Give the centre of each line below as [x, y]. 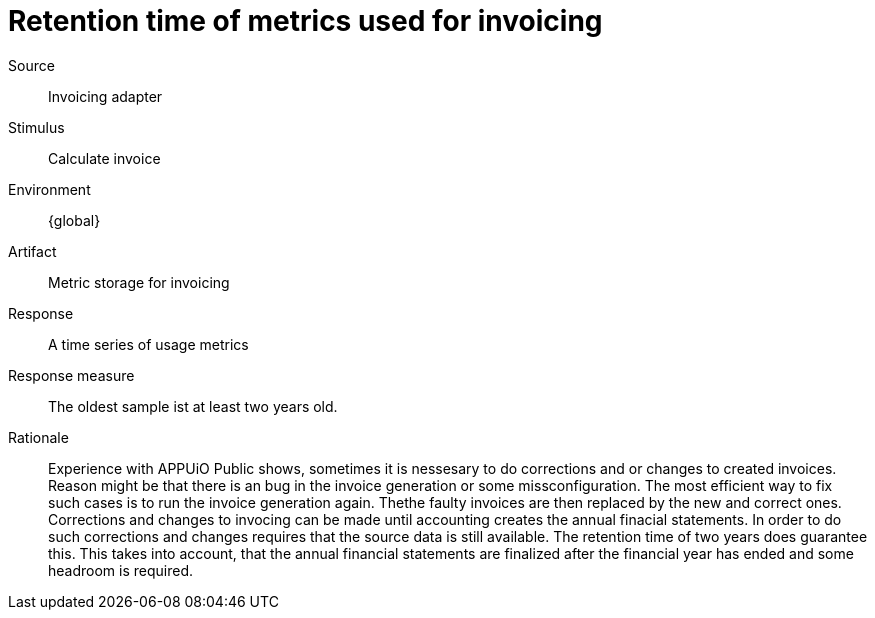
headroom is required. [121, 570]
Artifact [32, 251]
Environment [49, 189]
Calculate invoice [104, 158]
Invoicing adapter [105, 96]
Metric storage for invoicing [139, 282]
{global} [74, 220]
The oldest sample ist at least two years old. [193, 406]
